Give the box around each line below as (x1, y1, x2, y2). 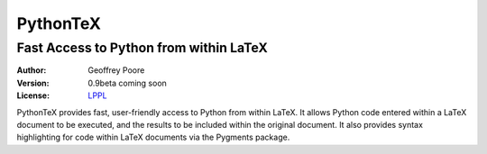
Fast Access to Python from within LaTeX (16, 40, 268, 56)
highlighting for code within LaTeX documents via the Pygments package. (16, 131, 290, 143)
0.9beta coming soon (87, 77, 167, 88)
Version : (16, 77, 50, 88)
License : (16, 90, 50, 101)
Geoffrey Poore (87, 65, 145, 76)
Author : (16, 65, 47, 76)
